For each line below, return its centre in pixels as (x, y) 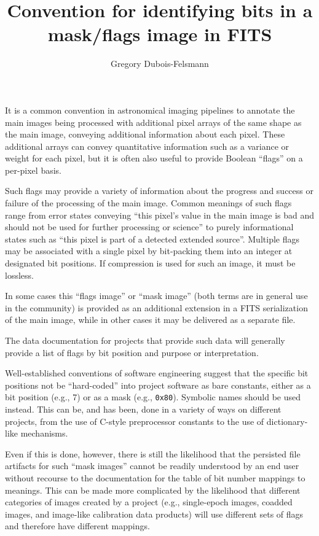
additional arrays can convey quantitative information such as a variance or (147, 146)
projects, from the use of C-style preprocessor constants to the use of (135, 421)
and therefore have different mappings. (77, 526)
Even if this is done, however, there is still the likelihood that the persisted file (153, 453)
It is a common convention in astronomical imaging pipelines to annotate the (150, 110)
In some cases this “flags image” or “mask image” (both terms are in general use (156, 296)
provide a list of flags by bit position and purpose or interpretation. (132, 352)
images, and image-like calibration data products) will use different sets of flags (154, 514)
